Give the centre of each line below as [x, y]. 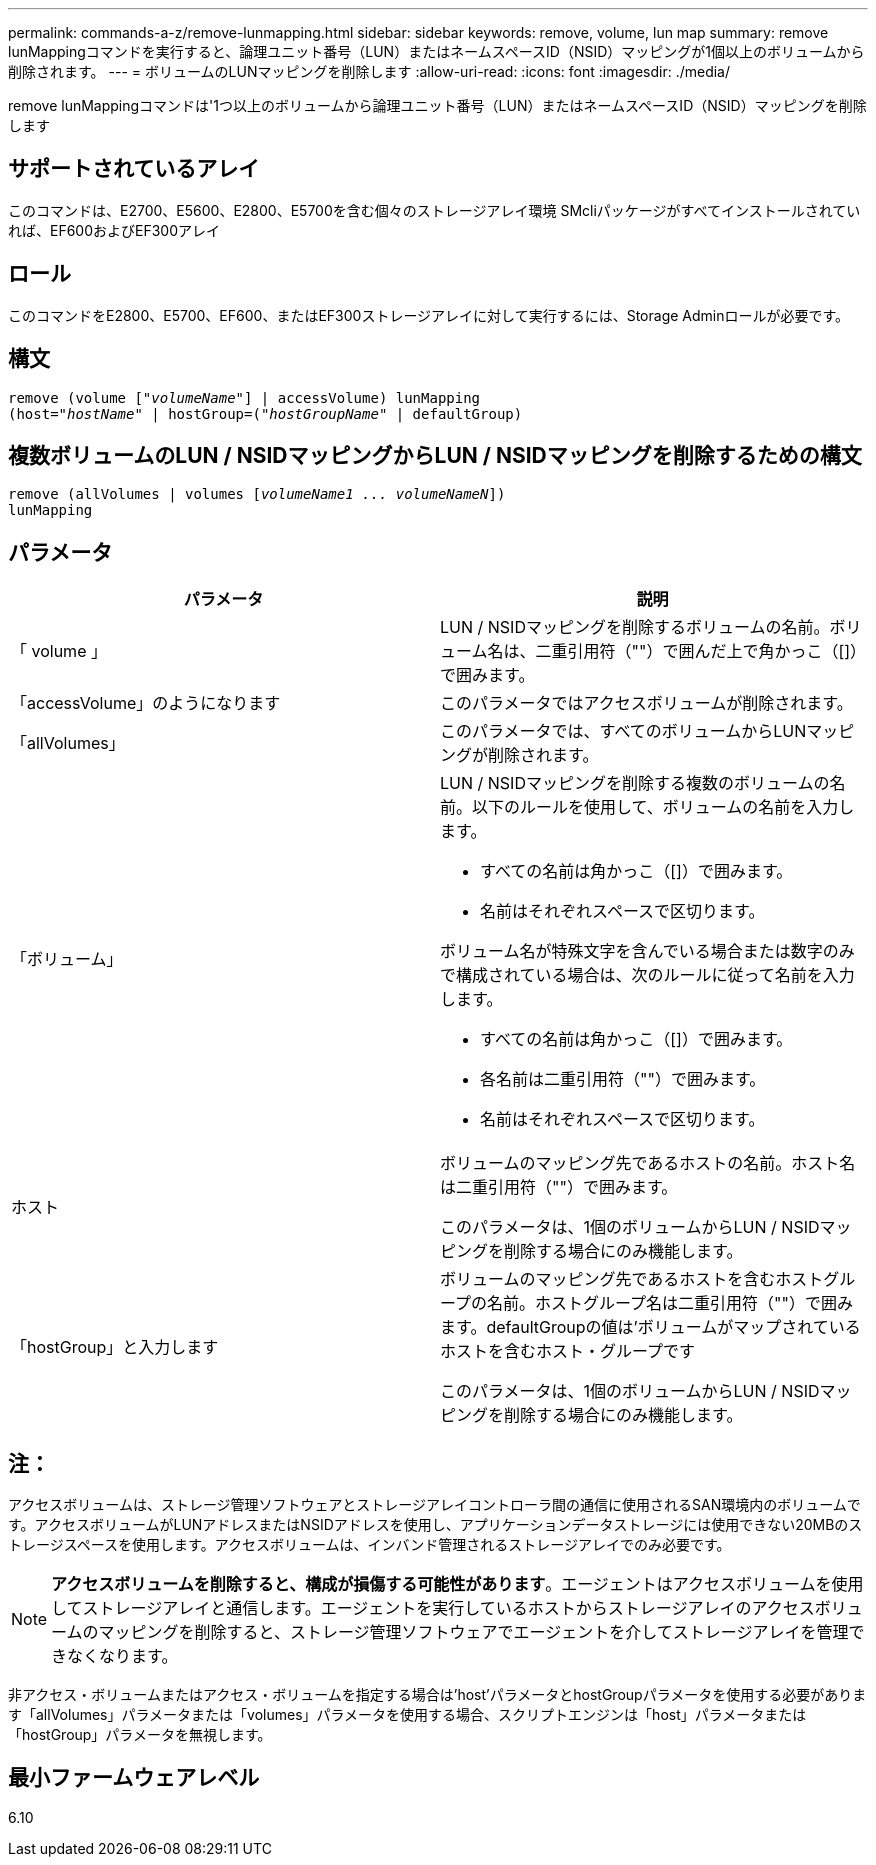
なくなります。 [122, 1656]
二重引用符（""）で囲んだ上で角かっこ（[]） [697, 651]
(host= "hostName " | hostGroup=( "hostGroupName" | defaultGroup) [265, 413]
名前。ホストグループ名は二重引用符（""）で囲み [670, 1303]
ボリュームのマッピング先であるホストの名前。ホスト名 [648, 1163]
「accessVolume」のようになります [146, 703]
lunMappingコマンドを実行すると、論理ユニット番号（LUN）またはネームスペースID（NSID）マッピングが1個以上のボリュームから [436, 51]
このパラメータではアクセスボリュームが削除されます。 [646, 703]
